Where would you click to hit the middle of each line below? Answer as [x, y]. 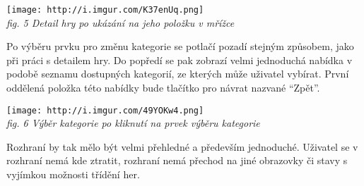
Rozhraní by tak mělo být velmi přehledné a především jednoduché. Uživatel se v [182, 146]
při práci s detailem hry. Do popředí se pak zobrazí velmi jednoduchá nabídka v [180, 60]
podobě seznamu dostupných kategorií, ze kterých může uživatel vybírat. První [178, 74]
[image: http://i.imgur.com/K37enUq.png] [105, 10]
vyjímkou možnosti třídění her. [73, 174]
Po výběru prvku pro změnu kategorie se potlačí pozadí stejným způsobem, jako [180, 46]
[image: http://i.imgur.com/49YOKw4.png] [105, 110]
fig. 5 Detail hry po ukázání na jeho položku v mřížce [121, 22]
